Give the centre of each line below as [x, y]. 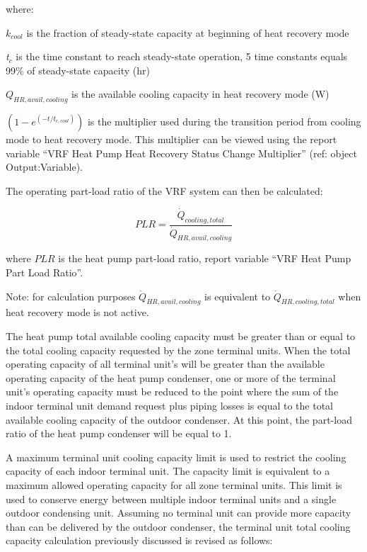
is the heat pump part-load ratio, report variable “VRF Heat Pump [205, 258]
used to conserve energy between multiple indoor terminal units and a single [171, 499]
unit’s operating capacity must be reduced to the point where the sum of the [172, 392]
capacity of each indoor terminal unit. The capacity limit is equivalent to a [168, 471]
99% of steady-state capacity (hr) [78, 70]
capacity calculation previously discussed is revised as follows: [139, 540]
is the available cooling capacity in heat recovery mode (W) [200, 94]
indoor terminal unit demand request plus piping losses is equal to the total [169, 405]
